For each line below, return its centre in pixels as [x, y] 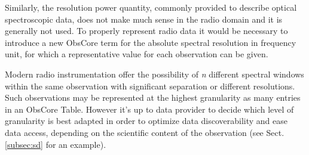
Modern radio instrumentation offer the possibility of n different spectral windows [154, 74]
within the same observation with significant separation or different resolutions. [150, 86]
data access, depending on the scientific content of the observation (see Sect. [145, 132]
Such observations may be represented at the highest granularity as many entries [153, 97]
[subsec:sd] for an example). [56, 144]
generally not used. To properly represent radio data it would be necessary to [146, 31]
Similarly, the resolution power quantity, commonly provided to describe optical [151, 7]
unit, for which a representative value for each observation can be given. [137, 54]
